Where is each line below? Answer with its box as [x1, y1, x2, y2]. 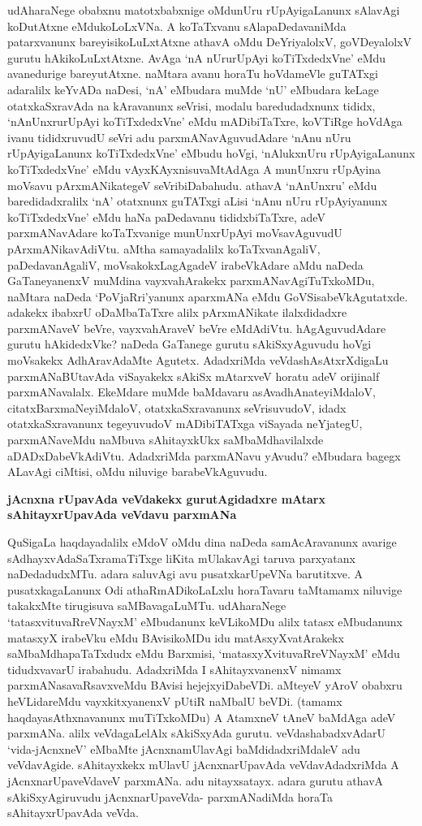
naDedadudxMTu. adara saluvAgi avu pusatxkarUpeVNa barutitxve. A [7, 565, 364, 582]
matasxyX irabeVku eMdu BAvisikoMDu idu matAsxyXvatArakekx [7, 629, 344, 646]
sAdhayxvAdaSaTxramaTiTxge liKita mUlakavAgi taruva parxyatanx [7, 549, 355, 566]
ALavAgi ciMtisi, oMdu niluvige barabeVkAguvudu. [7, 463, 268, 480]
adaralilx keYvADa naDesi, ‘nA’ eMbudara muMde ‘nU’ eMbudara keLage [7, 80, 379, 97]
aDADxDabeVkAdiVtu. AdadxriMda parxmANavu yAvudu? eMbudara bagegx [7, 447, 401, 464]
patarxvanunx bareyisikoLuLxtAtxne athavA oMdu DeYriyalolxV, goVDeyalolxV [7, 33, 412, 50]
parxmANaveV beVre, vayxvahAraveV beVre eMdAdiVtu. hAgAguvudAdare [7, 319, 386, 336]
